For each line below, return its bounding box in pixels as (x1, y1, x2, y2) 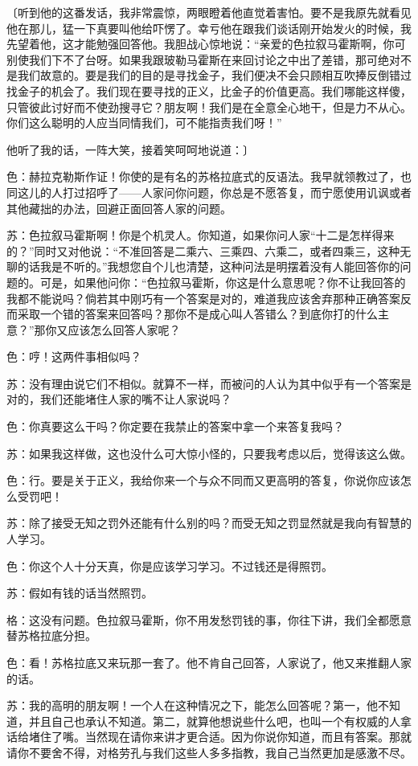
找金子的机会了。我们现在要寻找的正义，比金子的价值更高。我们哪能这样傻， (6, 82, 412, 99)
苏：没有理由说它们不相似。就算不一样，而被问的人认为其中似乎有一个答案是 (6, 375, 412, 391)
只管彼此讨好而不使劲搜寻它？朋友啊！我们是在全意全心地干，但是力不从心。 (6, 98, 412, 115)
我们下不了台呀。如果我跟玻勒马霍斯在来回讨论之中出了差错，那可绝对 (28, 51, 400, 68)
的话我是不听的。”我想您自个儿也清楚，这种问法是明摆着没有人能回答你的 (17, 258, 400, 275)
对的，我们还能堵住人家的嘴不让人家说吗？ (6, 391, 232, 408)
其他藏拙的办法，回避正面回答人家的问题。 (6, 199, 232, 216)
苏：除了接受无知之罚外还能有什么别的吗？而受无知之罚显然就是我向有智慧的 (6, 514, 412, 531)
